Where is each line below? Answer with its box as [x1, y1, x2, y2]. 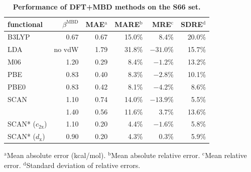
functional [8, 18, 43, 29]
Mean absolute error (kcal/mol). [7, 150, 106, 160]
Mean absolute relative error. [111, 150, 200, 160]
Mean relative [205, 150, 247, 160]
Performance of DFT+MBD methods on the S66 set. [13, 1, 201, 11]
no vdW [54, 44, 79, 54]
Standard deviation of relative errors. [26, 159, 141, 170]
